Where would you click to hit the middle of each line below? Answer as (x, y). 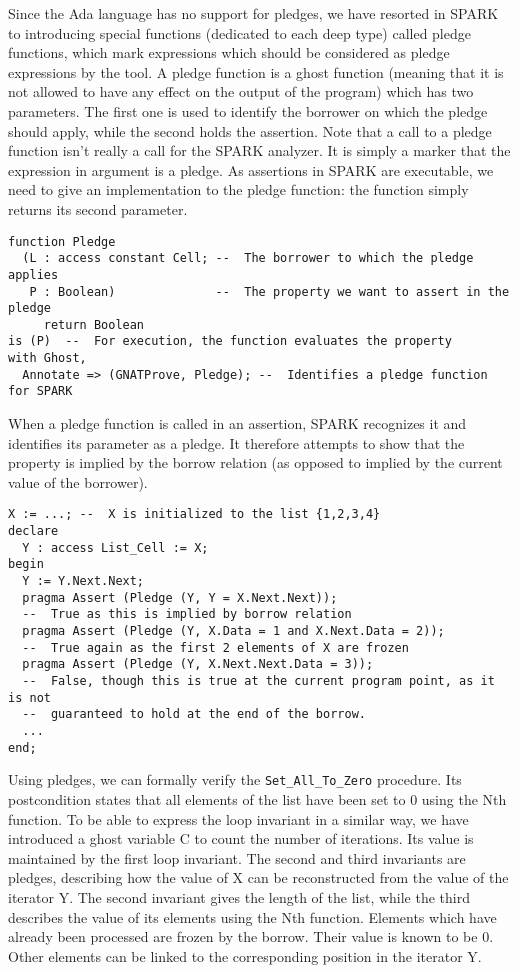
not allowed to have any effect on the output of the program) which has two (241, 91)
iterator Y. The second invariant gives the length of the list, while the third (239, 896)
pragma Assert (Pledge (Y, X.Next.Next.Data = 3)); (198, 664)
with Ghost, (47, 358)
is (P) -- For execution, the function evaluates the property (230, 341)
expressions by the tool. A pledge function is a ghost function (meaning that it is (256, 71)
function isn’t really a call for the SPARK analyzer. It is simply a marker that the (259, 150)
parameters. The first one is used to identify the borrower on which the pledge (248, 110)
